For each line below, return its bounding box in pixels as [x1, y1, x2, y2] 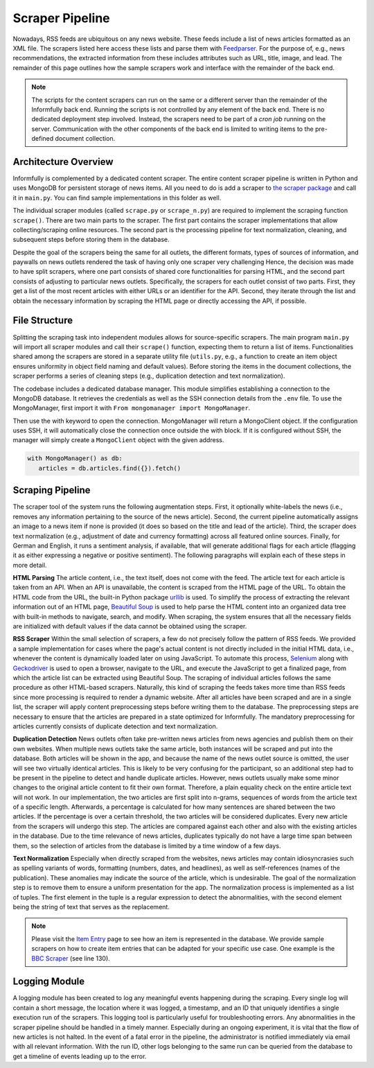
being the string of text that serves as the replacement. [12, 902, 170, 911]
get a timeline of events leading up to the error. [12, 1052, 147, 1060]
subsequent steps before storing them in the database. [12, 236, 170, 244]
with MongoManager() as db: [27, 455, 123, 462]
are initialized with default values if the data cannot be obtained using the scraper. [12, 622, 247, 631]
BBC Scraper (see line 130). [31, 954, 110, 963]
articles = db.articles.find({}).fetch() [38, 464, 181, 472]
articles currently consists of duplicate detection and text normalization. [12, 721, 218, 730]
